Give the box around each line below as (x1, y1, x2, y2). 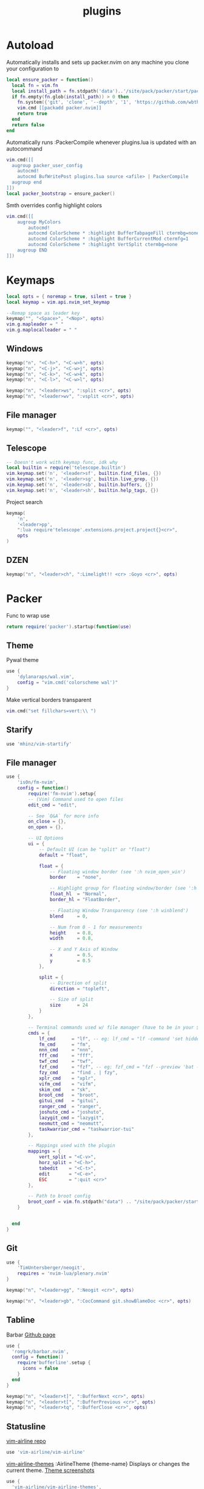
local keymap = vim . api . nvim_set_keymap (6, 299, 110, 305)
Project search (6, 498, 43, 505)
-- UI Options (28, 835, 64, 842)
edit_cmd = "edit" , (28, 802, 78, 808)
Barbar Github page (6, 1331, 56, 1338)
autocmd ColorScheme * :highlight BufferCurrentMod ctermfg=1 (28, 236, 189, 242)
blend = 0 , (49, 913, 88, 919)
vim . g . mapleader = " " (6, 321, 64, 327)
